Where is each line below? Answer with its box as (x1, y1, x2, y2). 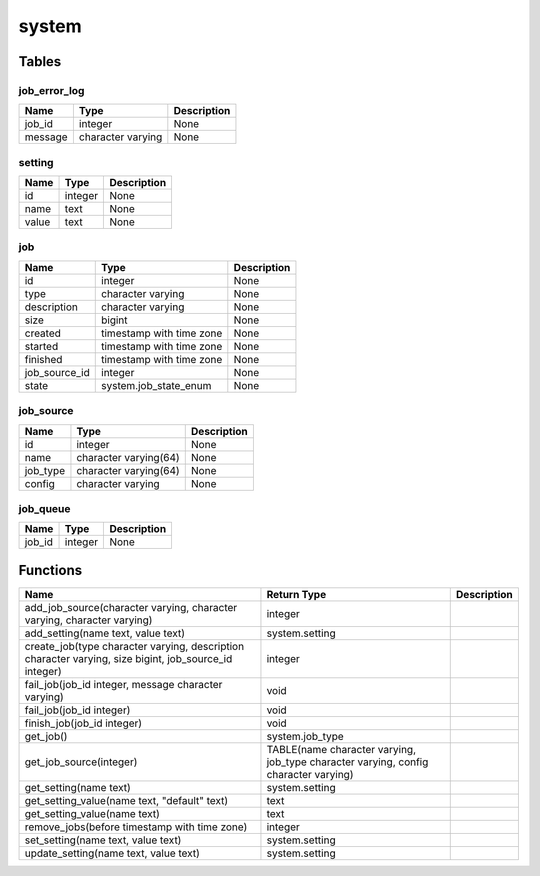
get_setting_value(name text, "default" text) (24, 793, 229, 807)
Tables (18, 53, 62, 70)
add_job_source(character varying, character (24, 600, 238, 614)
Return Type (266, 587, 327, 601)
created (24, 326, 62, 340)
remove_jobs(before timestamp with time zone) (24, 820, 248, 834)
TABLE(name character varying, (266, 742, 417, 756)
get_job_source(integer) (24, 755, 138, 769)
